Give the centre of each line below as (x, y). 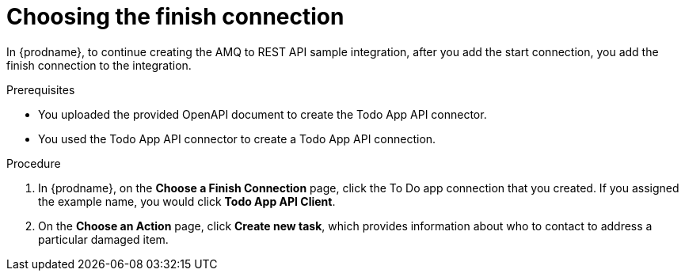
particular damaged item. (103, 239)
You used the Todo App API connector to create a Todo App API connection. (237, 138)
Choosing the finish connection (175, 17)
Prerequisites (41, 89)
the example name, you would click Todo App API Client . (187, 201)
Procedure (34, 163)
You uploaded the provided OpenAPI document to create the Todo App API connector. (263, 114)
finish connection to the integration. (99, 65)
